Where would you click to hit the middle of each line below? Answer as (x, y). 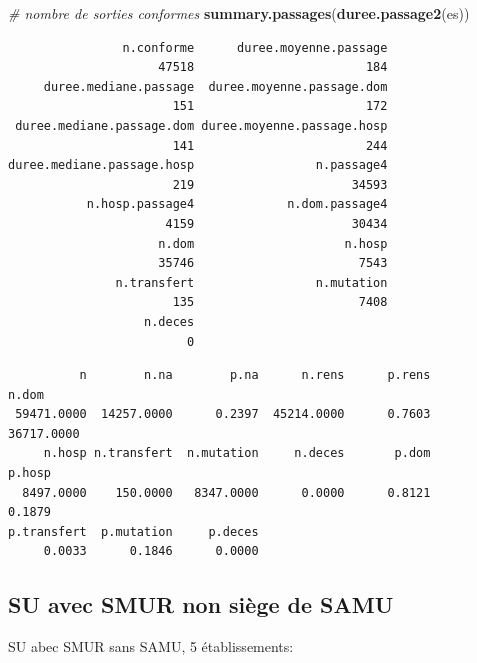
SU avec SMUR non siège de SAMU (201, 604)
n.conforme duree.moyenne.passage (255, 47)
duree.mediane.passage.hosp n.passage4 (198, 165)
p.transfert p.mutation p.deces (133, 531)
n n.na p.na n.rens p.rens (255, 375)
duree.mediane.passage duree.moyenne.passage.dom (215, 86)
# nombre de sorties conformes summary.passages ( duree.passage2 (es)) (239, 13)
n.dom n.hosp (273, 243)
